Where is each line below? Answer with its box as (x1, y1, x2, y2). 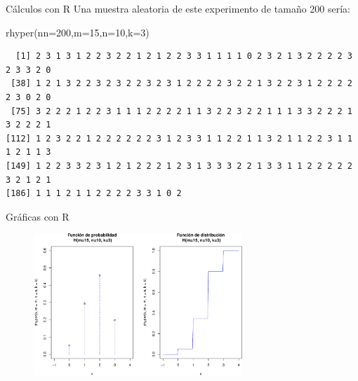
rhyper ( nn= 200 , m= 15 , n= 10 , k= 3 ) (6, 25, 150, 39)
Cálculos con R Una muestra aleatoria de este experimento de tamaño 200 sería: (6, 1, 350, 15)
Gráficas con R (6, 209, 69, 223)
